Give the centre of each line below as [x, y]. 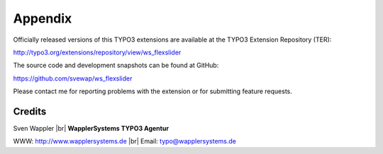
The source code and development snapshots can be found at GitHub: [116, 65]
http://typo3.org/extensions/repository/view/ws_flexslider [97, 52]
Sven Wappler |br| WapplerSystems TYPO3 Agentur [91, 129]
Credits [30, 111]
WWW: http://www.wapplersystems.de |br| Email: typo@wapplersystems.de [125, 141]
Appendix [43, 18]
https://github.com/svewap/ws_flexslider [73, 78]
